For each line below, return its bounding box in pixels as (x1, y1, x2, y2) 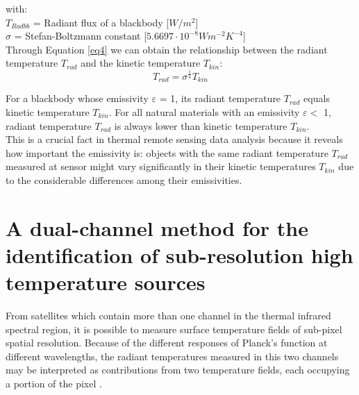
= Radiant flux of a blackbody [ (33, 15, 169, 29)
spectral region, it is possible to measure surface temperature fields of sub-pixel (6, 321, 342, 336)
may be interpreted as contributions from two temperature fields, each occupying (6, 362, 350, 377)
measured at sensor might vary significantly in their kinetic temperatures (6, 159, 316, 174)
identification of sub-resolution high (6, 240, 353, 269)
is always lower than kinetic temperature (114, 118, 287, 133)
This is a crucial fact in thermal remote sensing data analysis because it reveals (6, 132, 343, 146)
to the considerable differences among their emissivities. (6, 172, 242, 187)
